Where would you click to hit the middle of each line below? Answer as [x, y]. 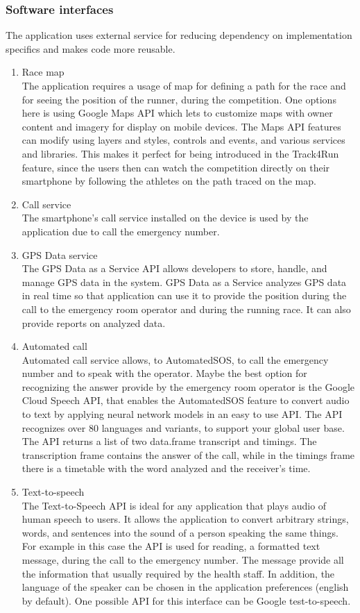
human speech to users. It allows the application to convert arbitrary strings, [185, 519]
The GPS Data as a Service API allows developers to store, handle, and [174, 268]
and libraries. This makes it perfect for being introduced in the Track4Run [180, 153]
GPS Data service [60, 254]
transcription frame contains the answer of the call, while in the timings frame [188, 454]
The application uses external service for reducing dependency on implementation [179, 35]
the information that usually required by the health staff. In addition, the [178, 573]
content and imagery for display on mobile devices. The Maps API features [181, 126]
